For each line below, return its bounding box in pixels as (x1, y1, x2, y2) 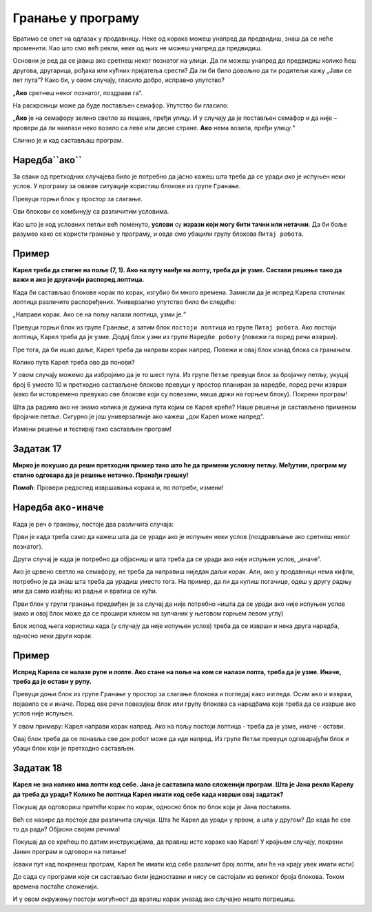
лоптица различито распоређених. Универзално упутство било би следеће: (12, 298, 236, 306)
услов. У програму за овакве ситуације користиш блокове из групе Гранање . (12, 182, 241, 190)
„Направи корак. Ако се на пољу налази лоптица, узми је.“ (12, 310, 186, 318)
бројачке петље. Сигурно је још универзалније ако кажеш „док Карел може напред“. (12, 412, 265, 420)
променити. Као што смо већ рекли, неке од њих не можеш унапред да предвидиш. (12, 43, 262, 52)
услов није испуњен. (12, 709, 74, 718)
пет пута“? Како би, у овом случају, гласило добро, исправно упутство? (12, 76, 225, 84)
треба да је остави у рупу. (12, 678, 92, 686)
